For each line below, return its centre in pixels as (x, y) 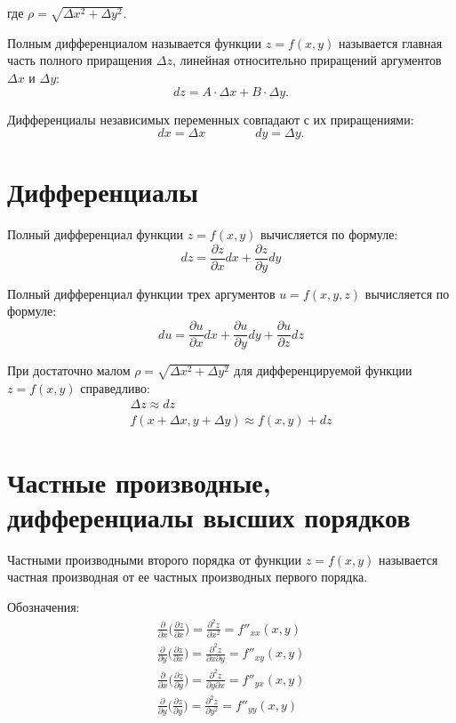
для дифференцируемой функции (323, 370)
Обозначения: (44, 607)
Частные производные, (139, 482)
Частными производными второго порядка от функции (155, 559)
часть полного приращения (80, 60)
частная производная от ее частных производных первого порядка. (188, 577)
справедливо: (115, 387)
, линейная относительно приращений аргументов (307, 60)
